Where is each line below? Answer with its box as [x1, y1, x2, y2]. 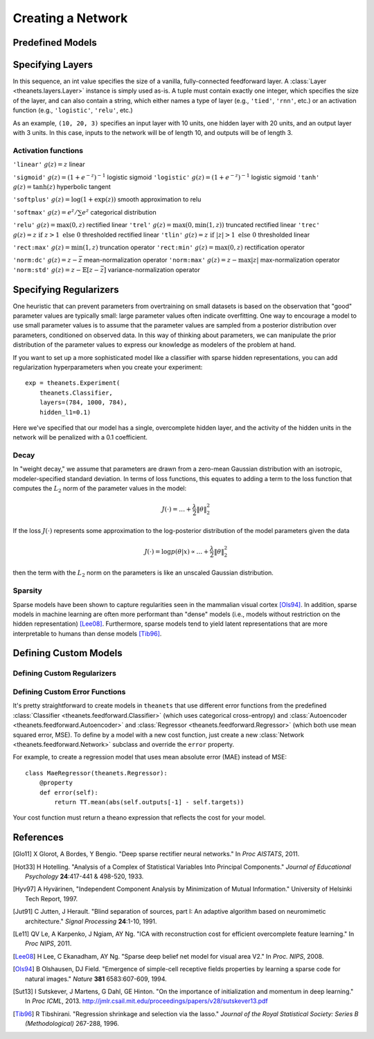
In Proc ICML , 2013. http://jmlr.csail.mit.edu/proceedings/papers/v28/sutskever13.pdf [25, 997, 268, 1005]
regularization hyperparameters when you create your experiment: [12, 363, 203, 371]
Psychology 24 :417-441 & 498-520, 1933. [25, 872, 144, 880]
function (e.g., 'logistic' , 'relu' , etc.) [12, 106, 133, 114]
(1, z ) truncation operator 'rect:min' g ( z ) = [82, 243, 214, 251]
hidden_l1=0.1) [39, 408, 91, 416]
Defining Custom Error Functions [12, 687, 126, 697]
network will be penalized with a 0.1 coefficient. [12, 433, 148, 442]
